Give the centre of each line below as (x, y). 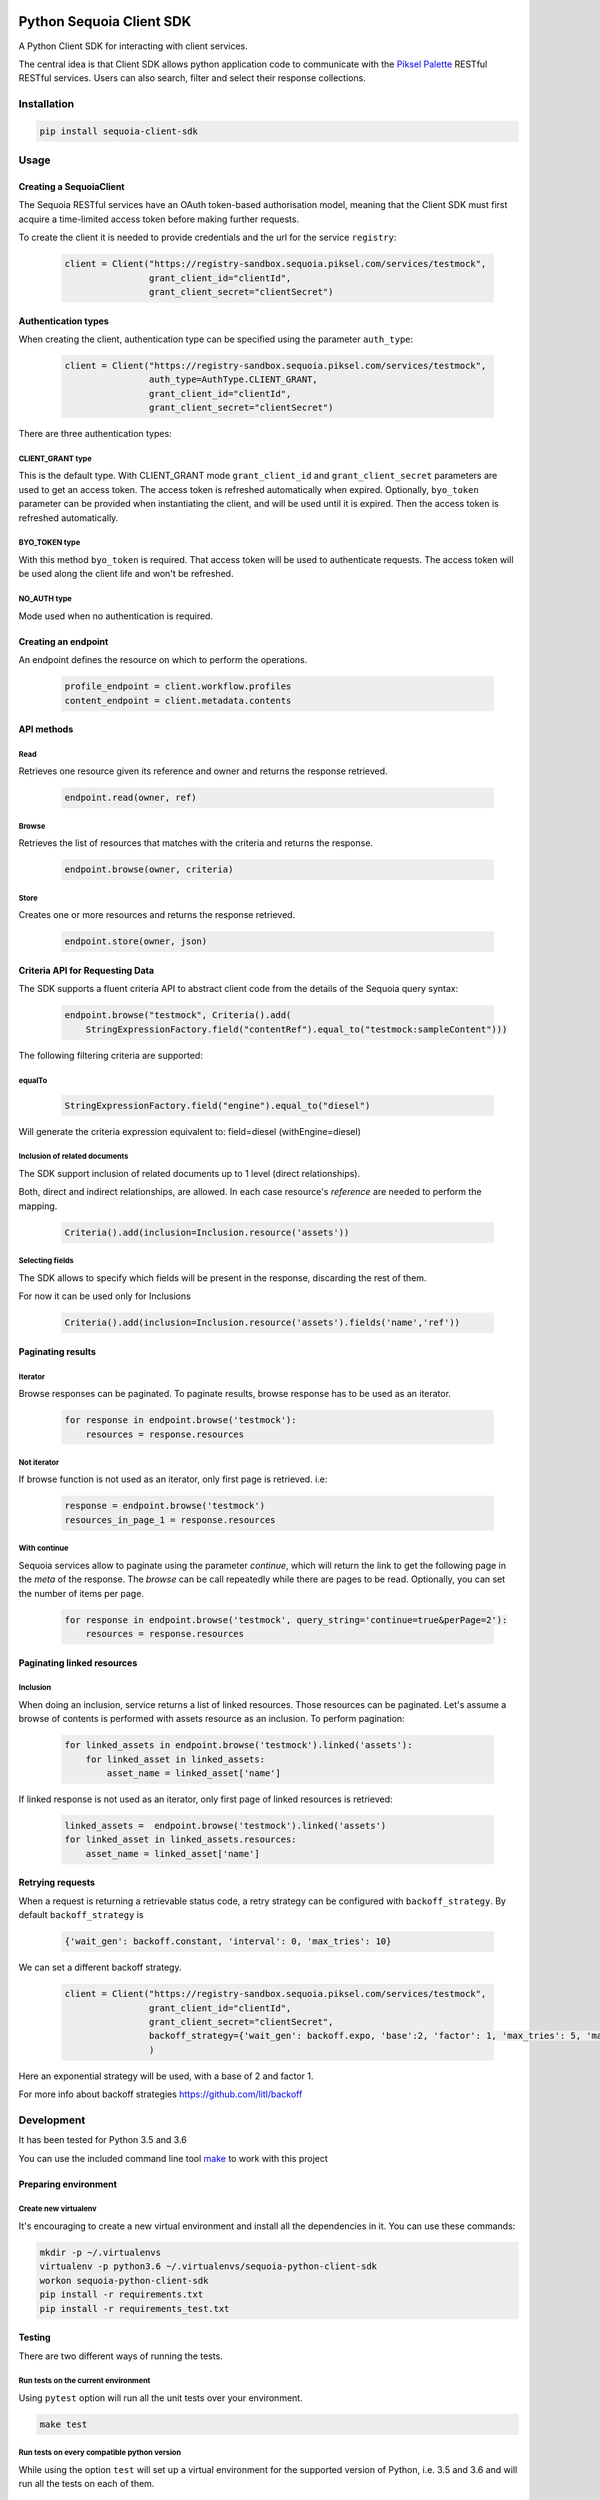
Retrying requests (56, 1882)
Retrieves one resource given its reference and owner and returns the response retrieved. (203, 771)
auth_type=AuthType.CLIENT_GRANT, (233, 379)
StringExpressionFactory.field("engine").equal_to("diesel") (217, 1105)
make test (63, 2424)
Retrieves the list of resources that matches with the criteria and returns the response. (196, 843)
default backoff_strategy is (81, 1915)
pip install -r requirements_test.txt (134, 2308)
